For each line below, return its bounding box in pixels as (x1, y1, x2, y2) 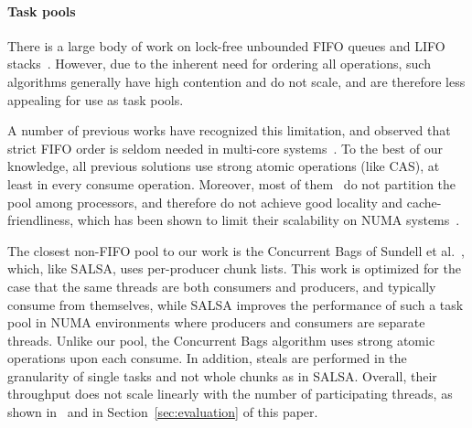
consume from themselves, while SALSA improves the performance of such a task (7, 294, 464, 314)
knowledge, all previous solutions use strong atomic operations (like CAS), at (7, 156, 440, 176)
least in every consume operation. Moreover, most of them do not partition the (7, 174, 456, 193)
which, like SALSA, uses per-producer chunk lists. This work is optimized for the (7, 259, 461, 278)
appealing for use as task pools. (7, 90, 184, 109)
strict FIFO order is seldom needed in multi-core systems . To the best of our (7, 138, 443, 157)
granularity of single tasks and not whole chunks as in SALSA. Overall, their (7, 366, 437, 385)
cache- (406, 192, 442, 211)
